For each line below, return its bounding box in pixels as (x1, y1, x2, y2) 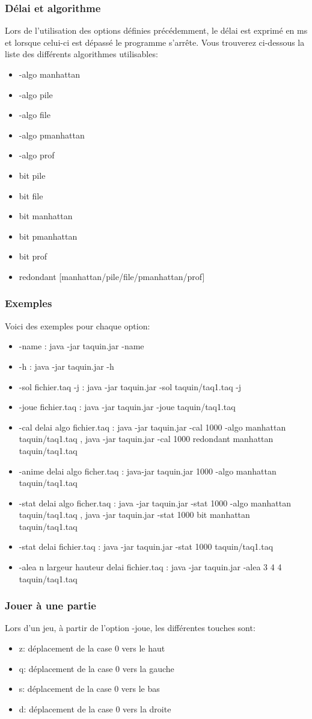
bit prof (19, 250, 47, 263)
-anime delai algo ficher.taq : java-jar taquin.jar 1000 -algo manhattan (19, 464, 277, 477)
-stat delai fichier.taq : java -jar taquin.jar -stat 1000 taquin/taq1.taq (19, 540, 274, 553)
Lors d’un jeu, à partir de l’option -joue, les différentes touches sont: (5, 621, 255, 634)
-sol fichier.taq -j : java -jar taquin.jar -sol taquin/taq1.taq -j (19, 380, 242, 393)
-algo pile (19, 88, 53, 101)
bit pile (19, 169, 46, 181)
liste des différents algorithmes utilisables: (5, 48, 158, 60)
